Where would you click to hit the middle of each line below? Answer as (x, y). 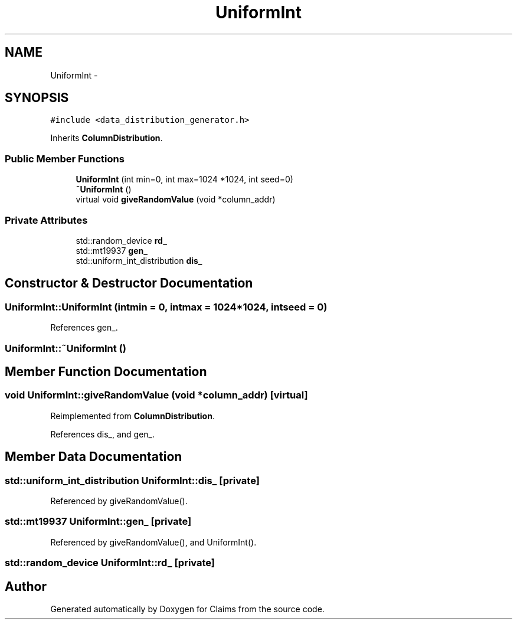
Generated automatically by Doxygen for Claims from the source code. (187, 609)
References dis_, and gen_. (103, 434)
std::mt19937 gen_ (112, 250)
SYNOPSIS (37, 98)
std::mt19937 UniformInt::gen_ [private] (98, 522)
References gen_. (84, 328)
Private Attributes (46, 220)
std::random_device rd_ (121, 240)
